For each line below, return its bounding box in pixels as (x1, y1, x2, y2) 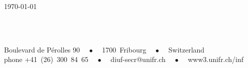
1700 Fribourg (102, 44, 147, 54)
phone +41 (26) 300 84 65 (4, 54, 89, 64)
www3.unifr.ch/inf (188, 54, 244, 64)
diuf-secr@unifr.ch (110, 54, 166, 64)
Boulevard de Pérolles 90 (4, 44, 80, 54)
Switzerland (168, 44, 205, 54)
